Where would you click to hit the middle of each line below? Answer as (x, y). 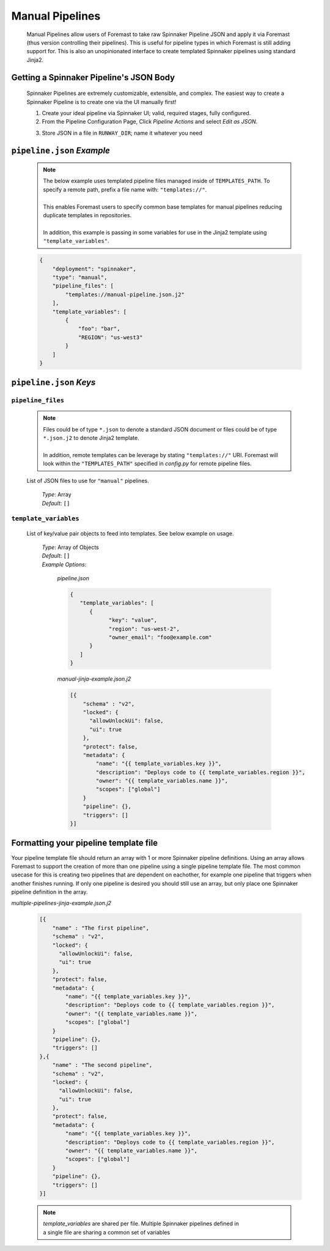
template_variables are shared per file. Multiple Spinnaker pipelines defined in (141, 1223)
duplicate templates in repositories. (87, 215)
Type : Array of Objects (70, 547)
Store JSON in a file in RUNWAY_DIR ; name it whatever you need (122, 133)
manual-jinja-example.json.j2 (94, 679)
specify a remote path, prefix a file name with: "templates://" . (125, 189)
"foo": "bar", (99, 329)
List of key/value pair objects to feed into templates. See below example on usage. (130, 533)
